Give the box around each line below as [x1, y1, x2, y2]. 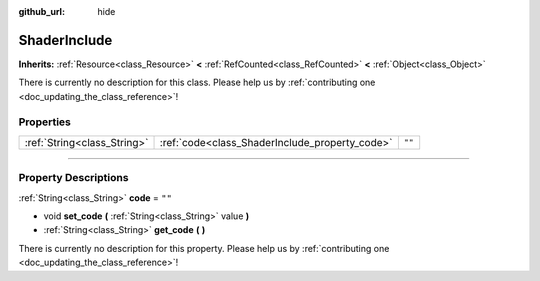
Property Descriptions [18, 171, 129, 185]
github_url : [18, 6, 65, 17]
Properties [18, 115, 72, 129]
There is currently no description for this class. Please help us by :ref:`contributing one [18, 76, 376, 89]
